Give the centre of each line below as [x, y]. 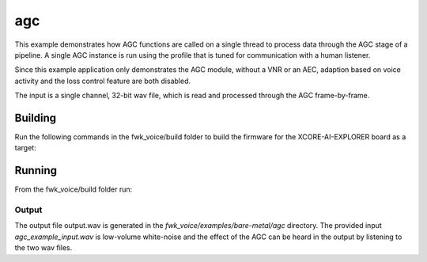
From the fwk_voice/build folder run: [74, 189]
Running [36, 171]
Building [36, 118]
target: [25, 148]
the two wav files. [43, 248]
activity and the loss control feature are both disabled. [103, 81]
